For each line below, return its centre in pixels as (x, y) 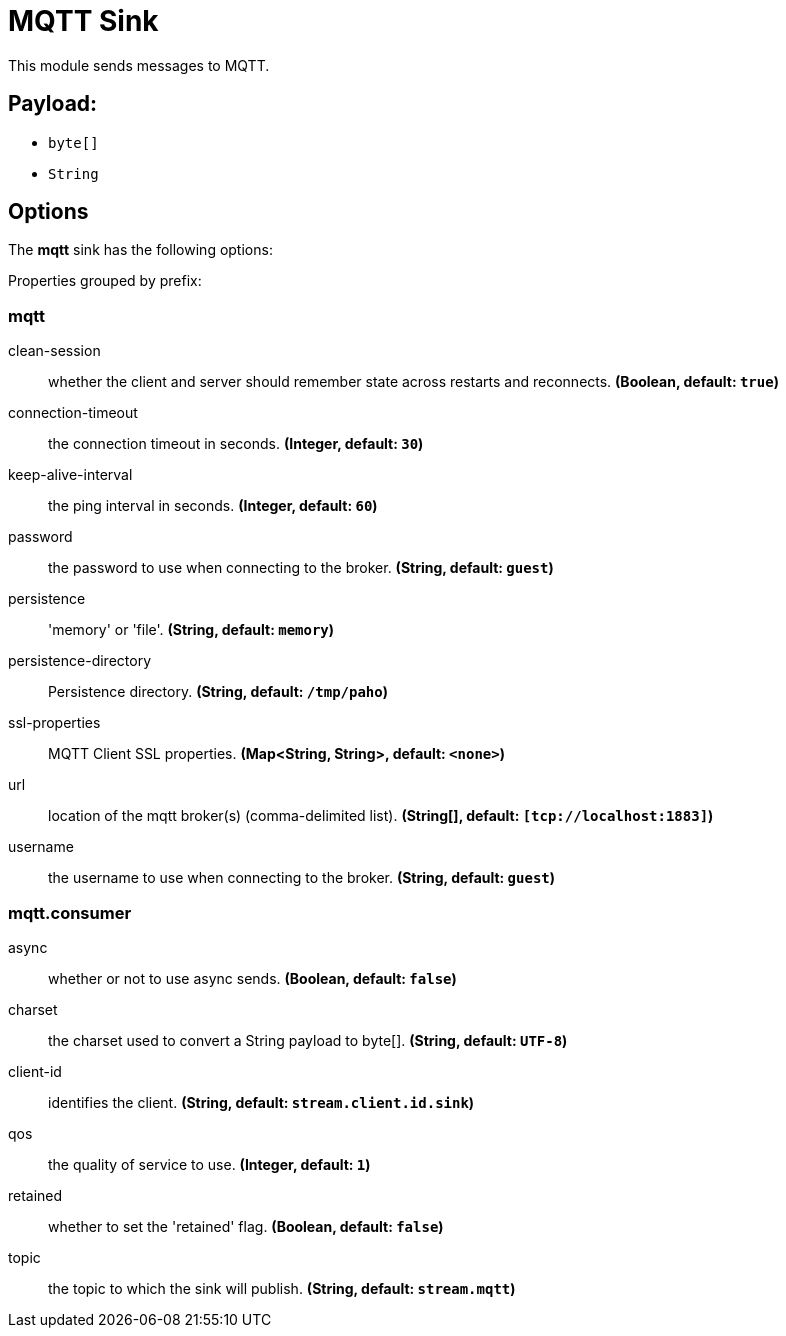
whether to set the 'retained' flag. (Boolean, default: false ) (246, 1226)
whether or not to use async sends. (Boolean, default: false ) (252, 978)
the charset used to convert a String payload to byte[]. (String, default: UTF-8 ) (308, 1040)
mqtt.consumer (70, 912)
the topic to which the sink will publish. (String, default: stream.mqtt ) (282, 1288)
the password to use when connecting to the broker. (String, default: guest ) (301, 568)
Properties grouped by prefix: (105, 281)
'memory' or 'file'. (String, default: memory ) (191, 630)
